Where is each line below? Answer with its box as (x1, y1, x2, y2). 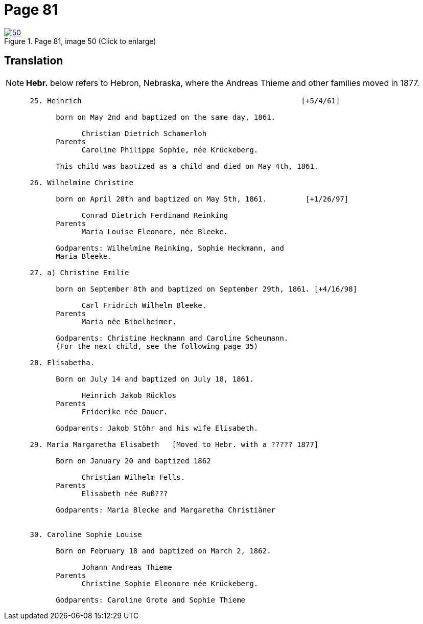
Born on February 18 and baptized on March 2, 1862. (56, 546, 271, 555)
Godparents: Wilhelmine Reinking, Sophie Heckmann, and (56, 243, 284, 252)
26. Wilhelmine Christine (30, 178, 133, 187)
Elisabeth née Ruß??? (81, 489, 168, 498)
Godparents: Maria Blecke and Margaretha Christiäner (56, 505, 276, 514)
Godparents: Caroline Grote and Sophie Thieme (56, 595, 246, 604)
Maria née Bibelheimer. (81, 317, 177, 326)
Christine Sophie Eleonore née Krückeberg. (81, 579, 258, 588)
